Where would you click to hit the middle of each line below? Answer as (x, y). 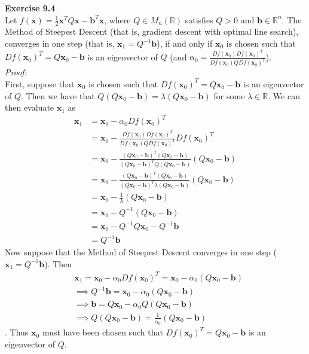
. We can (284, 95)
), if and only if (185, 43)
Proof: (16, 72)
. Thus (17, 332)
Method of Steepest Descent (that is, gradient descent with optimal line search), (152, 31)
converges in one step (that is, (60, 43)
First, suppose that (40, 83)
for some (229, 95)
